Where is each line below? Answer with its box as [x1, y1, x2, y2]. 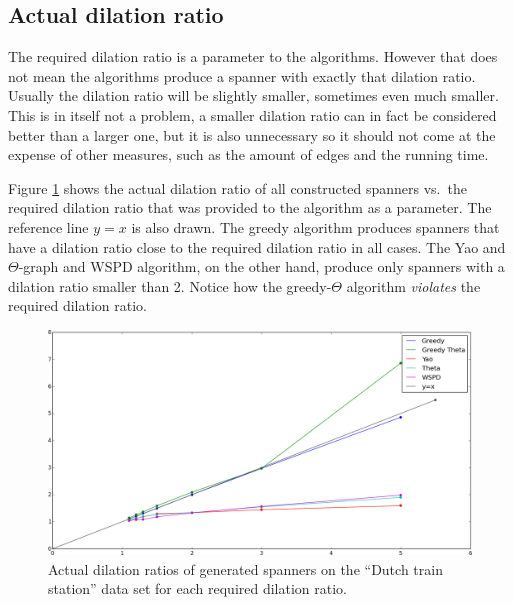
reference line [8, 216, 89, 237]
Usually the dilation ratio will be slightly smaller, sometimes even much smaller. [8, 85, 499, 106]
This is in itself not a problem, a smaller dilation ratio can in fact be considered [8, 104, 497, 125]
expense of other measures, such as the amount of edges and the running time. [8, 144, 489, 165]
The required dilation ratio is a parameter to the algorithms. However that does [8, 46, 498, 67]
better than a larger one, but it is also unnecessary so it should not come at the [8, 124, 496, 145]
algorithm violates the [346, 275, 481, 296]
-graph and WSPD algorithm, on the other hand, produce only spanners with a [18, 256, 505, 277]
